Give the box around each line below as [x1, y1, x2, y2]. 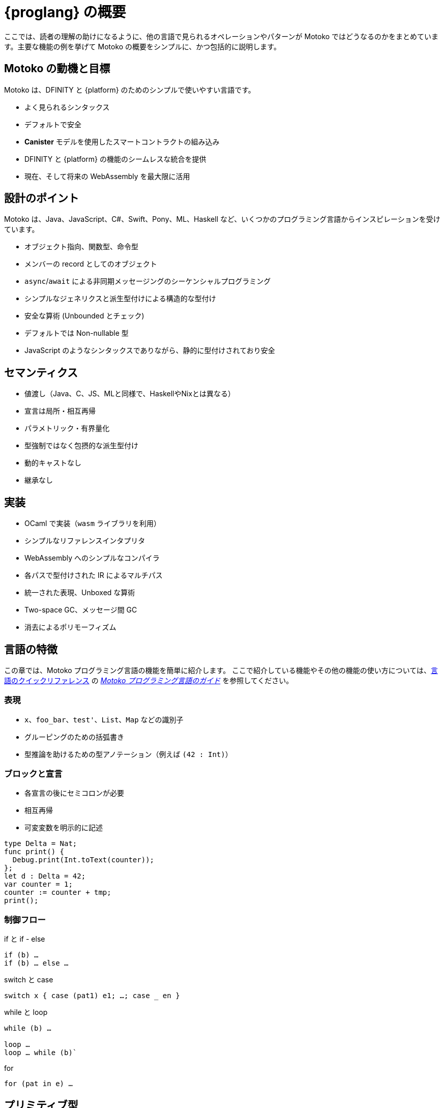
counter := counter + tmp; [4, 888, 111, 897]
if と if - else [4, 935, 45, 944]
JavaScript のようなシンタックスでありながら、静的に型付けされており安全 [24, 346, 275, 355]
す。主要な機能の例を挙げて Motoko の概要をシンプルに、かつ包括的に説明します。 [4, 42, 281, 51]
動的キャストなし [24, 458, 81, 468]
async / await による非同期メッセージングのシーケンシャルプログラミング [24, 277, 271, 286]
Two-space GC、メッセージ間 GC [24, 605, 137, 615]
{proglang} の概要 [4, 4, 126, 21]
